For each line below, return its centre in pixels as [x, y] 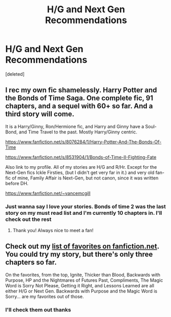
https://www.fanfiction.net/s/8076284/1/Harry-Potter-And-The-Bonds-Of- [83, 142]
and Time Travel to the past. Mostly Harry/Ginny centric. [78, 132]
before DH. [17, 183]
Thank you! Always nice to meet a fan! [53, 231]
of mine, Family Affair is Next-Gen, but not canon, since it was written [85, 178]
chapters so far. [31, 263]
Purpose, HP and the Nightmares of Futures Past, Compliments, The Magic [84, 280]
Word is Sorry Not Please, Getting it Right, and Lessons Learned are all [80, 285]
